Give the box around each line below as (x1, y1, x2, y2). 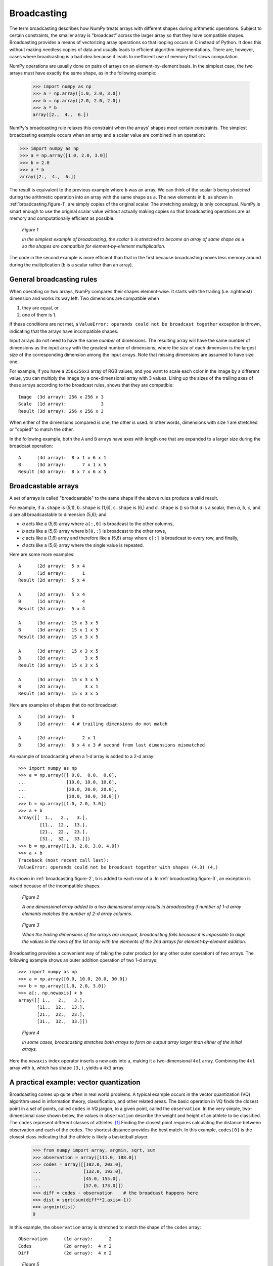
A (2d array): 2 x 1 (18, 735, 96, 741)
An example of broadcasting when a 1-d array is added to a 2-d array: (9, 754, 155, 760)
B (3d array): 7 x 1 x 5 (18, 461, 107, 467)
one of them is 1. (22, 311, 57, 318)
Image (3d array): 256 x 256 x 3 (18, 394, 104, 400)
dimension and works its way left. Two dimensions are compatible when (9, 295, 159, 301)
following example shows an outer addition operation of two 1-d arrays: (9, 957, 158, 963)
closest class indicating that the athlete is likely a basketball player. (9, 1134, 149, 1140)
